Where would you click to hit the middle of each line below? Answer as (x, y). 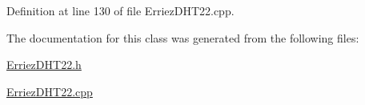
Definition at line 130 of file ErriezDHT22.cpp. (120, 10)
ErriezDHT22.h (44, 65)
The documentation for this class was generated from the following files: (183, 37)
